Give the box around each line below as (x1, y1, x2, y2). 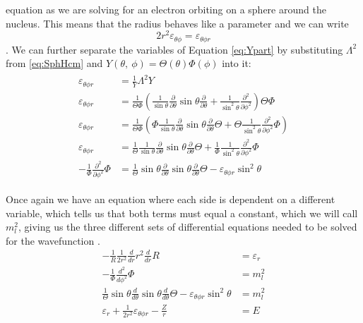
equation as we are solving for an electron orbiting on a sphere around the (6, 2, 326, 16)
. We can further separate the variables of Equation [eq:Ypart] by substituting (6, 42, 343, 56)
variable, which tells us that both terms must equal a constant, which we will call (6, 205, 358, 220)
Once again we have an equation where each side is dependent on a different (6, 191, 335, 206)
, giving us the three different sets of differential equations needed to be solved (18, 219, 357, 234)
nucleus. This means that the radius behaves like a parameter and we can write (6, 16, 349, 30)
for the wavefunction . (6, 233, 100, 248)
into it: (222, 56, 251, 71)
